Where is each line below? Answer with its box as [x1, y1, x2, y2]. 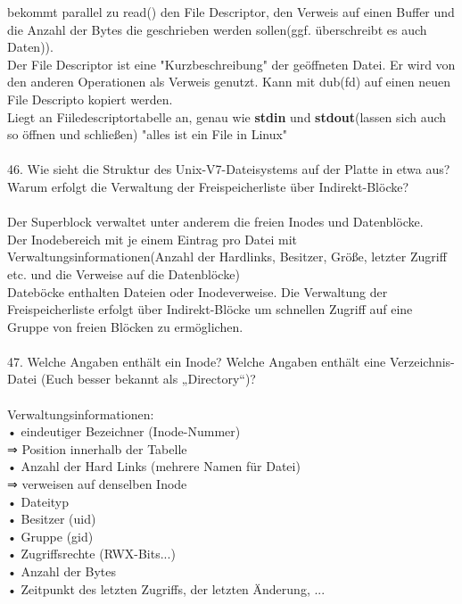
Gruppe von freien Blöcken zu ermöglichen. [7, 317, 243, 335]
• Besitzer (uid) [7, 509, 96, 528]
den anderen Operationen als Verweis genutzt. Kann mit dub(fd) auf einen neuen [7, 72, 450, 91]
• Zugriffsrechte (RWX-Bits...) [7, 544, 176, 563]
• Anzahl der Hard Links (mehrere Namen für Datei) [7, 457, 301, 476]
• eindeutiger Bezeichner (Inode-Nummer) [7, 422, 241, 441]
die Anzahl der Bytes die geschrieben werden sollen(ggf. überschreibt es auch [7, 20, 427, 38]
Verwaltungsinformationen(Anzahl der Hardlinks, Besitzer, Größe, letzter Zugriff [7, 247, 447, 266]
